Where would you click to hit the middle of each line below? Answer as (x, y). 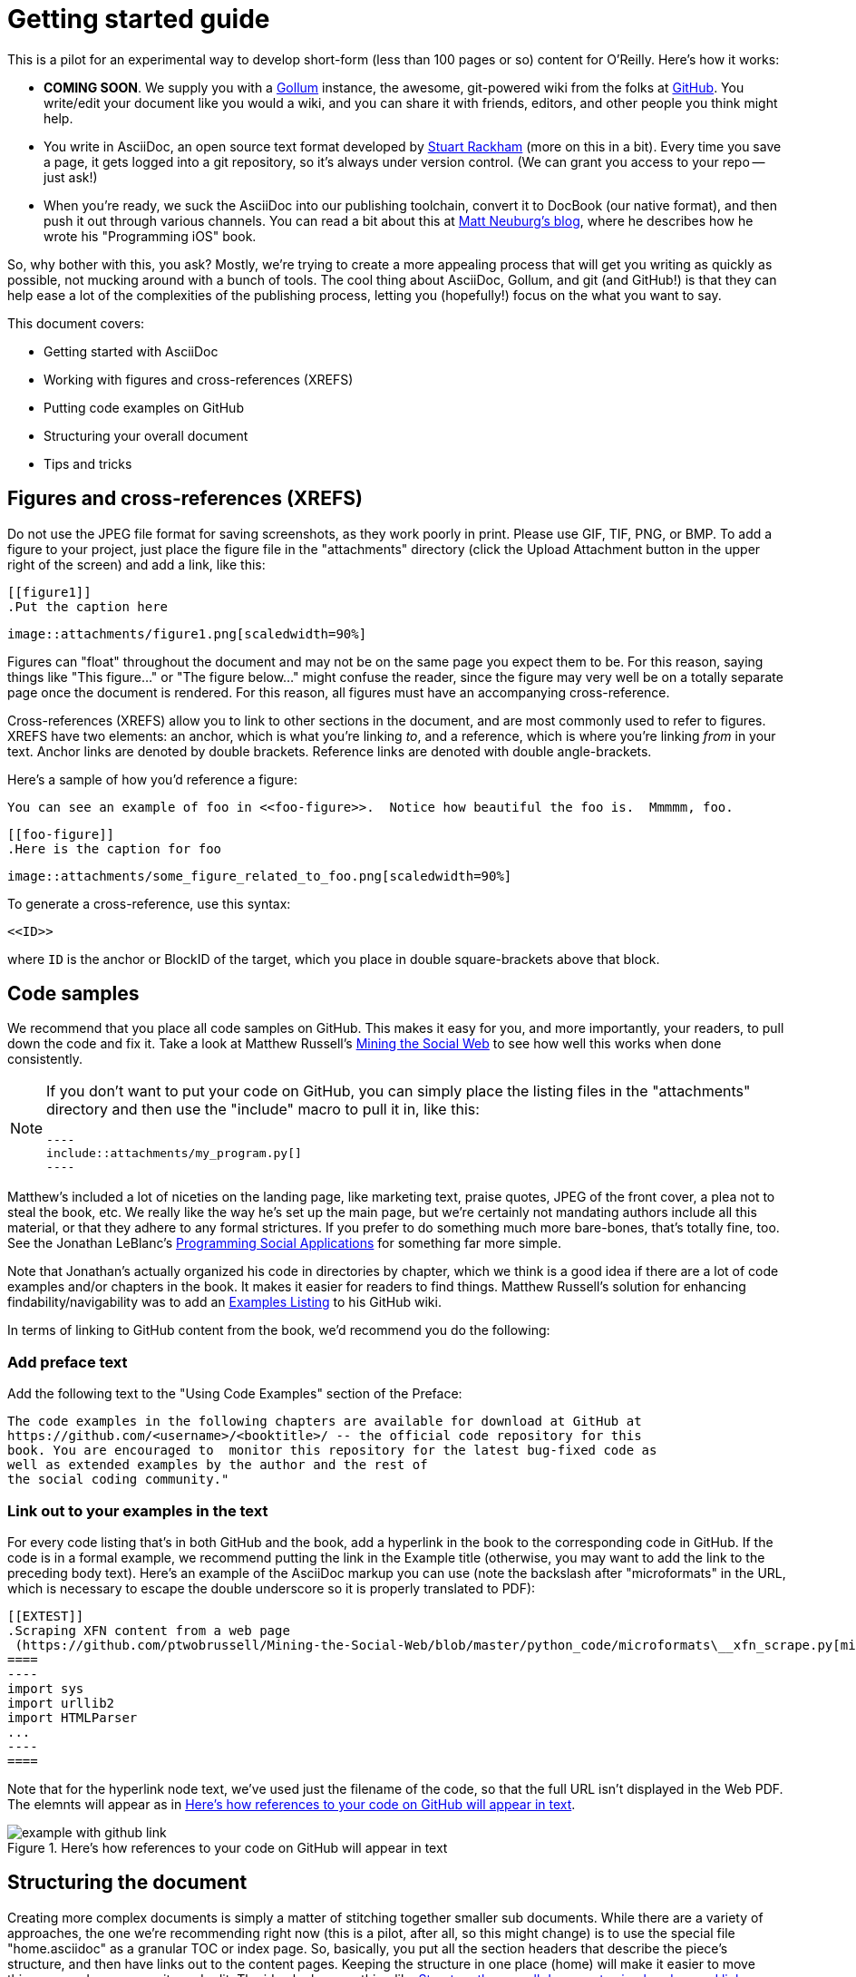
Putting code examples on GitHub (144, 407)
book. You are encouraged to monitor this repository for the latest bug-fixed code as (332, 1451)
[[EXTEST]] (46, 1616)
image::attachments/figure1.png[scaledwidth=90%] (187, 633)
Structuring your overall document (146, 435)
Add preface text (68, 1362)
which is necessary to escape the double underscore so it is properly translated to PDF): (272, 1588)
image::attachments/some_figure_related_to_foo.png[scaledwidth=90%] (260, 876)
